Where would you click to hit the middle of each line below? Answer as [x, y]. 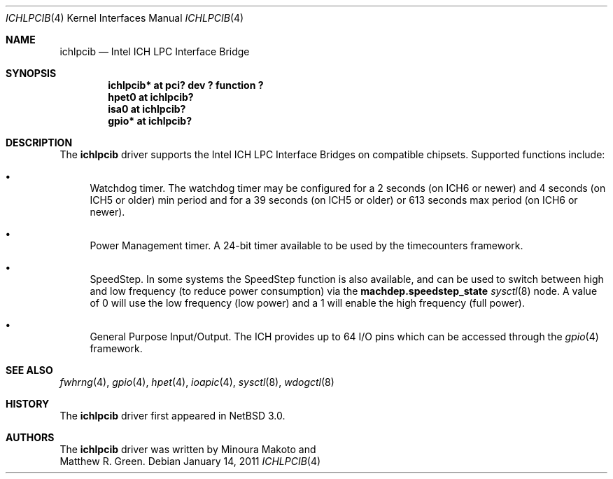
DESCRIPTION [39, 143]
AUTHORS [30, 437]
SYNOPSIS [31, 73]
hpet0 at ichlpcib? [151, 97]
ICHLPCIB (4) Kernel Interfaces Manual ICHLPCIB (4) [125, 18]
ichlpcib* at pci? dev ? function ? [186, 85]
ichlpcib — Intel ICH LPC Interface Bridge [155, 51]
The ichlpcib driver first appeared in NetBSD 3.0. [172, 416]
